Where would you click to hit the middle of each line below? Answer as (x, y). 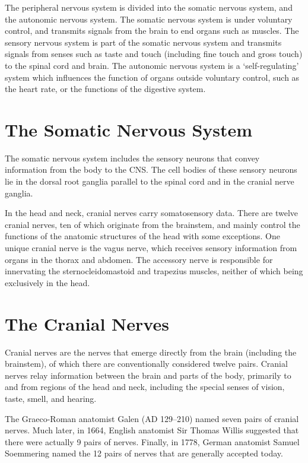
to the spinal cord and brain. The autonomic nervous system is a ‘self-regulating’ (152, 65)
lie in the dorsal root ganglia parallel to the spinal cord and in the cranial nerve (150, 181)
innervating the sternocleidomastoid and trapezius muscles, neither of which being (154, 271)
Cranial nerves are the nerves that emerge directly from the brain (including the (151, 352)
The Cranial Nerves (87, 323)
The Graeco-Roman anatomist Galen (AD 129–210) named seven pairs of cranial (152, 418)
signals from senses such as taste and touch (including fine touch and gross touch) (154, 54)
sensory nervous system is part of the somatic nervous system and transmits (143, 42)
